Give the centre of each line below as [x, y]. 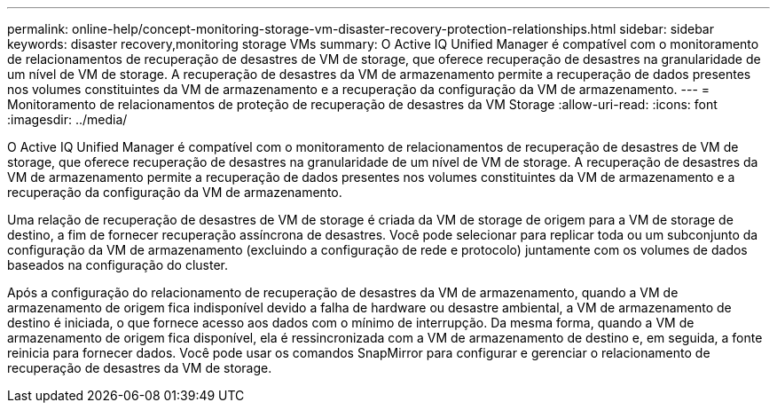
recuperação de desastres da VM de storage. [140, 368]
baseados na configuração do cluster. [118, 265]
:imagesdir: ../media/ [67, 119]
